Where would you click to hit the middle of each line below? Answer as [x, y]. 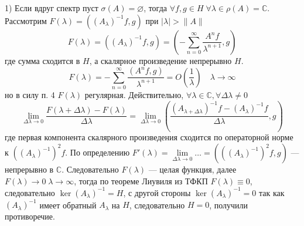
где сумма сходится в [42, 60]
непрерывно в [29, 169]
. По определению [98, 152]
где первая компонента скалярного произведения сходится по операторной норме [149, 137]
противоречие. [30, 216]
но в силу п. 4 [30, 94]
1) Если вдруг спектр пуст [52, 8]
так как [272, 192]
